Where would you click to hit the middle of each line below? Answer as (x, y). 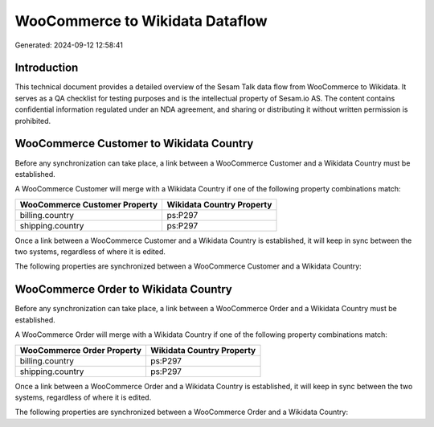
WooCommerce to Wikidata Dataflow (141, 21)
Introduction (47, 68)
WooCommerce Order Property (81, 350)
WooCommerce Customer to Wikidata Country (134, 144)
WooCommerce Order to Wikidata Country (123, 289)
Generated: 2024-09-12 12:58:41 (69, 45)
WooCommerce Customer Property (89, 204)
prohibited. (33, 121)
